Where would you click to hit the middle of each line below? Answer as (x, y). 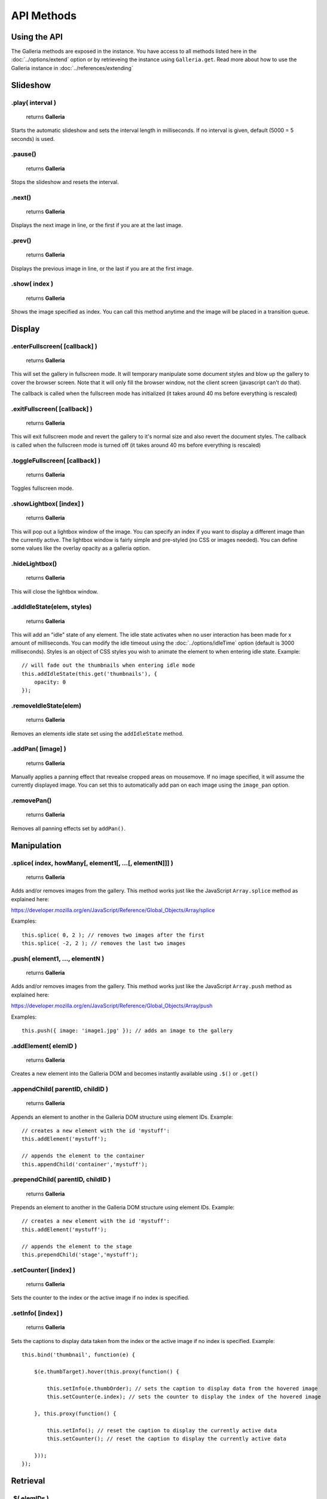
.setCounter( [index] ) (43, 1270)
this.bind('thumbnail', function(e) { (79, 1355)
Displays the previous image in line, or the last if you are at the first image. (102, 268)
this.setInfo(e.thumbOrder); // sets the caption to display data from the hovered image (182, 1388)
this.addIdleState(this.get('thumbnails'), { (90, 674)
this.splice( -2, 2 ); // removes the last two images (104, 943)
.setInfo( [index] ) (37, 1313)
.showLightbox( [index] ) (48, 504)
